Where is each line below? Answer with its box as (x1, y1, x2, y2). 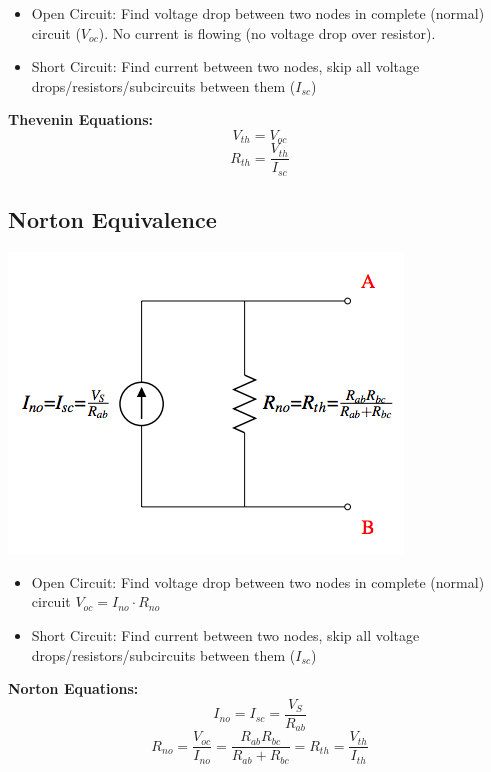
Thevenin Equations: (8, 109, 154, 130)
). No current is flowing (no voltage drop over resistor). (98, 22, 436, 43)
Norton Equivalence (8, 204, 217, 235)
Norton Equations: (8, 678, 139, 699)
